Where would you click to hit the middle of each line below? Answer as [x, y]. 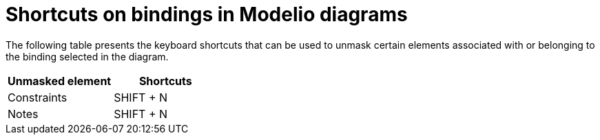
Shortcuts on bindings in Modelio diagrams [207, 14]
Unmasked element [60, 81]
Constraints [38, 97]
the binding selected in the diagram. [87, 56]
